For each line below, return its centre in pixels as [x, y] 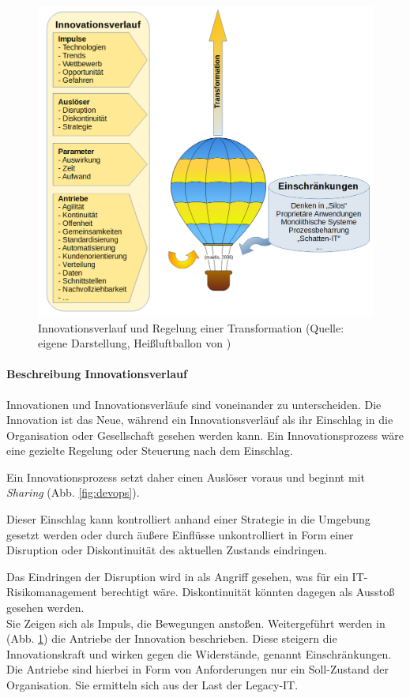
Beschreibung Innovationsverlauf [97, 374]
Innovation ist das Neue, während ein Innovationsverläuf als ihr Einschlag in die [200, 420]
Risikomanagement [52, 592]
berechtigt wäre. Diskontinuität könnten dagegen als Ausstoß [248, 592]
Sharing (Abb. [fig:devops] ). [73, 492]
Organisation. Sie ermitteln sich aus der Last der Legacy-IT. [152, 685]
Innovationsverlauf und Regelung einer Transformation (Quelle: [191, 327]
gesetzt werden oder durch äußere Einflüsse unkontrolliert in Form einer [180, 534]
